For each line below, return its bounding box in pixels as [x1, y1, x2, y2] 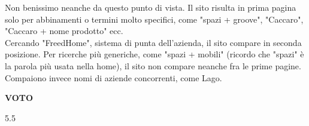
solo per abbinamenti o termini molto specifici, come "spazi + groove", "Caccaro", [5, 13, 304, 25]
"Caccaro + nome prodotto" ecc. [5, 24, 123, 37]
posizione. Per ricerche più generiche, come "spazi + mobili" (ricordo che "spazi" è [5, 48, 304, 60]
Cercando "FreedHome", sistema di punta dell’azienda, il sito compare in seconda [5, 36, 302, 48]
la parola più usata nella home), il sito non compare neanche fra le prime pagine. [5, 59, 301, 72]
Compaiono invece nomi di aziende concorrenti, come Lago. [5, 71, 222, 84]
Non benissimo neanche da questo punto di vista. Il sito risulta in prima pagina [5, 1, 296, 13]
